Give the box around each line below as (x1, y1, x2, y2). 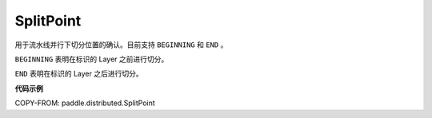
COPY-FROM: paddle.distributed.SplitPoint (14, 98, 155, 108)
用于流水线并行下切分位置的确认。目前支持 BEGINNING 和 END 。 (14, 40, 228, 49)
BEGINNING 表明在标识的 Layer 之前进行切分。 (14, 54, 169, 64)
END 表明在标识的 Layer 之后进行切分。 (14, 69, 143, 79)
